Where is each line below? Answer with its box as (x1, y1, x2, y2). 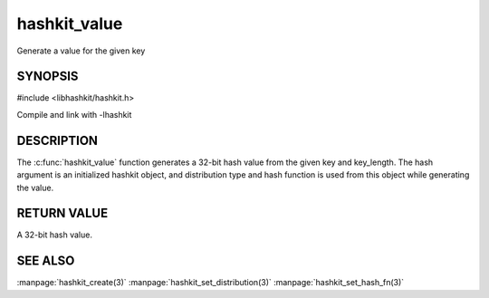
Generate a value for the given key (16, 45, 146, 56)
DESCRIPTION (16, 132, 99, 149)
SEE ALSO (16, 254, 75, 269)
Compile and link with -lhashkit (16, 109, 132, 120)
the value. (16, 182, 54, 193)
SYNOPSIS (16, 69, 79, 84)
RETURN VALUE (16, 206, 109, 221)
